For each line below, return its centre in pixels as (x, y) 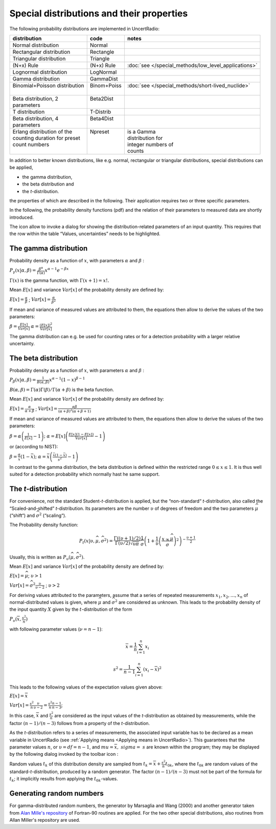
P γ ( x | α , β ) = (23, 271)
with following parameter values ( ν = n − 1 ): (56, 629)
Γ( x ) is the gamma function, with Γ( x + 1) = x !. (59, 280)
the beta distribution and (48, 184)
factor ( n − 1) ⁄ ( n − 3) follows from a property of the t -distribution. (80, 723)
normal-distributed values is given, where (53, 602)
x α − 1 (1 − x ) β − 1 (67, 379)
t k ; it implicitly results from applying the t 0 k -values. (64, 780)
